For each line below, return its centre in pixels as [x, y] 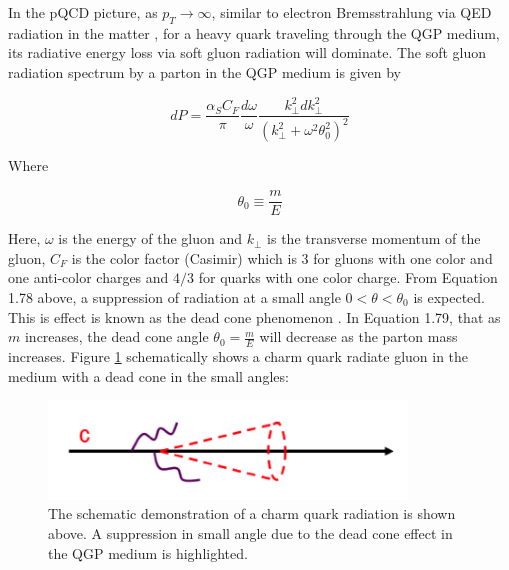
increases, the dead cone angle [116, 336]
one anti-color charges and [88, 277]
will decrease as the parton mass [358, 336]
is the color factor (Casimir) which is [184, 257]
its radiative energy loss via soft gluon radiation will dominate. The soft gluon [247, 52]
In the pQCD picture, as [83, 12]
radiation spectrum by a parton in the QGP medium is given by [204, 71]
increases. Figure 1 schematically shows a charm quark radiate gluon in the [238, 355]
